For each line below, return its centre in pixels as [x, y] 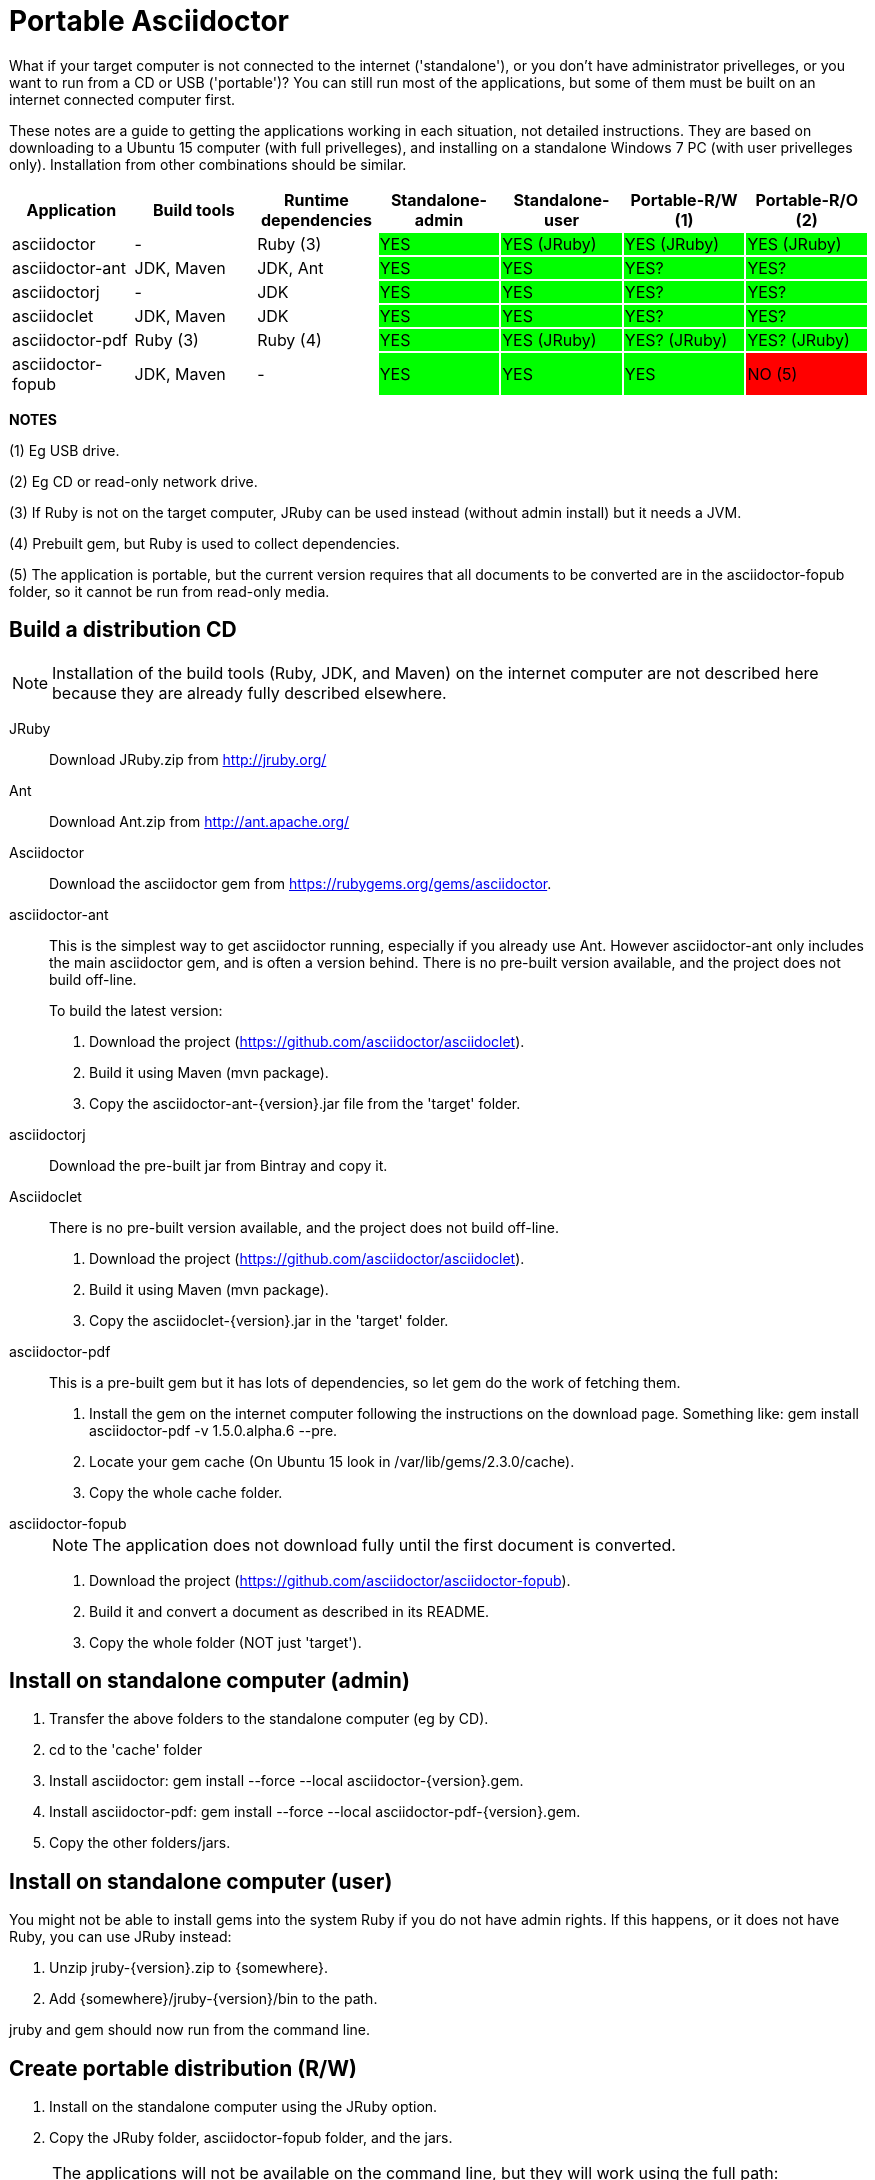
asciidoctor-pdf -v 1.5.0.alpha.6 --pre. [213, 1430]
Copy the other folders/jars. [140, 1843]
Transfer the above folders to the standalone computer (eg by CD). [269, 1719]
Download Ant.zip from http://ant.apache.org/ [199, 821]
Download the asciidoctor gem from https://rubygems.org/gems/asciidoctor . [300, 883]
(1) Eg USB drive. [64, 450]
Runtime [316, 199]
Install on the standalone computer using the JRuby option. [243, 2107]
